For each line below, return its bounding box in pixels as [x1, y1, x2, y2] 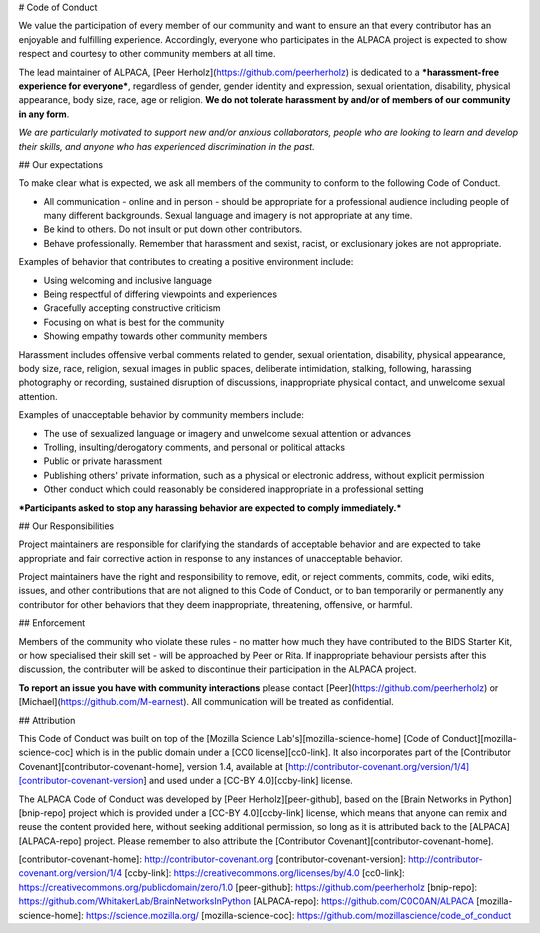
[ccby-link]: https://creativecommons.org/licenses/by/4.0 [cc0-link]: [124, 867, 405, 879]
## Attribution [18, 714, 76, 726]
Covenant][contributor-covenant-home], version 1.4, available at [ [18, 760, 289, 772]
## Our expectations [18, 158, 104, 170]
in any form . [18, 108, 70, 120]
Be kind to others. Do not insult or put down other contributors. [43, 223, 303, 235]
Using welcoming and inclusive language [43, 274, 213, 286]
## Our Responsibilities [18, 520, 115, 532]
